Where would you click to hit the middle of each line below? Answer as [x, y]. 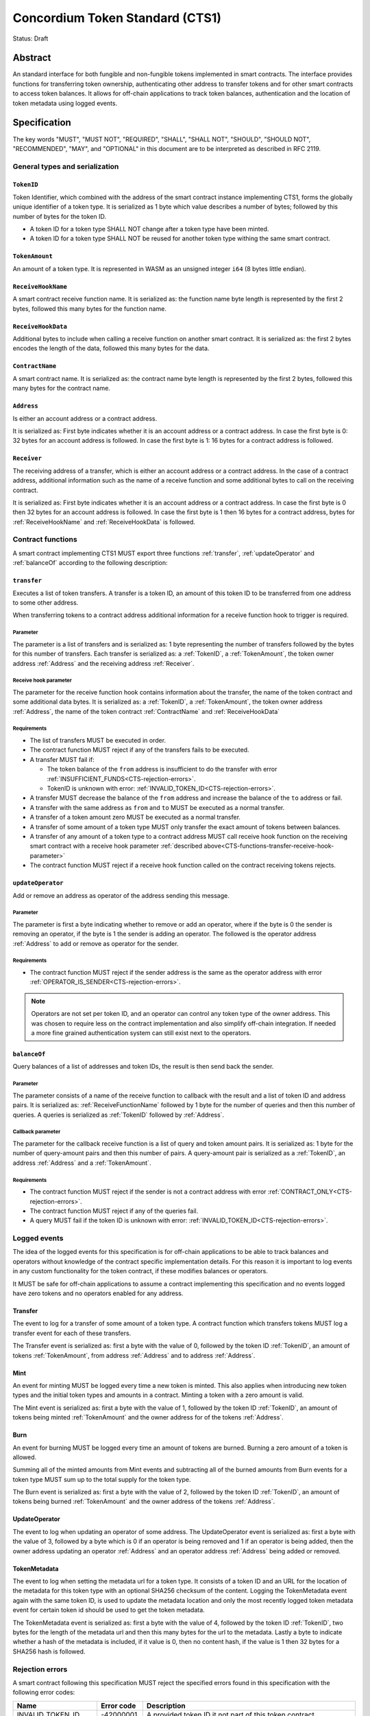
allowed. [25, 1457]
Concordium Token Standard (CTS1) [117, 18]
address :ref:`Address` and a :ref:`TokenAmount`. [82, 1163]
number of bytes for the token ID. [59, 216]
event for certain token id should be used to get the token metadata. [109, 1610]
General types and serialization [66, 166]
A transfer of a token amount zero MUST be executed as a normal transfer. [135, 818]
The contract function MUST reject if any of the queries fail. [114, 1211]
